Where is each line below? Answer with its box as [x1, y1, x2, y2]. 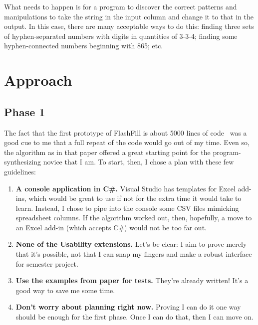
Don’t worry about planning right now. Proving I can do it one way [15, 302, 241, 312]
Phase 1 [4, 104, 45, 119]
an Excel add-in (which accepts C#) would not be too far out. [15, 222, 207, 232]
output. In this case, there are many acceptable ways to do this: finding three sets [4, 21, 254, 31]
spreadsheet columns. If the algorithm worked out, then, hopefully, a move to [15, 212, 252, 223]
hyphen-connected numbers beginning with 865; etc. [4, 40, 163, 51]
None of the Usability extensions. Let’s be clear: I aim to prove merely [15, 239, 247, 249]
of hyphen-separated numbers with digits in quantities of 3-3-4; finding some [4, 30, 238, 41]
